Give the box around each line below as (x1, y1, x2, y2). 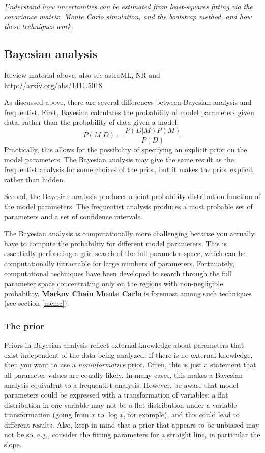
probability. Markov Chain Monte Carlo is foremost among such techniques (4, 288, 252, 298)
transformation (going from (4, 409, 89, 420)
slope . (4, 439, 22, 450)
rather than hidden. (4, 174, 65, 184)
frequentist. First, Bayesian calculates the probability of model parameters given (4, 106, 254, 117)
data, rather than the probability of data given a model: (4, 117, 179, 127)
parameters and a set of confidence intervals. (4, 211, 143, 221)
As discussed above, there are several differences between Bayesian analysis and (4, 97, 252, 107)
